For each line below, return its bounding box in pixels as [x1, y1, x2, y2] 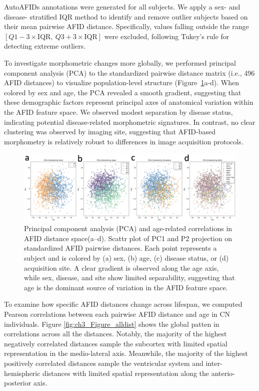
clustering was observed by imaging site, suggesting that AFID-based [4, 126, 215, 137]
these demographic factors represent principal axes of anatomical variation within [4, 97, 253, 107]
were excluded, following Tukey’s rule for [104, 31, 229, 41]
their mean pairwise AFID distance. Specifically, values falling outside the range [4, 21, 249, 32]
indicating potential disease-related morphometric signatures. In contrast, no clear [4, 116, 255, 127]
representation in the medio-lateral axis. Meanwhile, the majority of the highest [4, 348, 248, 358]
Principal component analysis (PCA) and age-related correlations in [24, 223, 232, 234]
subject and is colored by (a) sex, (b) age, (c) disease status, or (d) [24, 253, 229, 263]
